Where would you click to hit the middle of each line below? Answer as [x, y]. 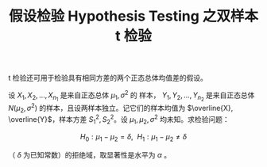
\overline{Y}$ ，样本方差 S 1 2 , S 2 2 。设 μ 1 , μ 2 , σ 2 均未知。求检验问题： [119, 120]
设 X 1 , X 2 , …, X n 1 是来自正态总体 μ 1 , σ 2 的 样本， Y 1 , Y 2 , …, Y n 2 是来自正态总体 [132, 96]
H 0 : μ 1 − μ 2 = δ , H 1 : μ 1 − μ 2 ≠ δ [133, 137]
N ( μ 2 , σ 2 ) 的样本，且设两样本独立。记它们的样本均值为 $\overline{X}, [121, 108]
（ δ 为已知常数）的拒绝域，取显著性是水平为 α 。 [90, 154]
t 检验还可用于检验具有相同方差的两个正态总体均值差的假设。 [108, 78]
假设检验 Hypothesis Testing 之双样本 [133, 16]
